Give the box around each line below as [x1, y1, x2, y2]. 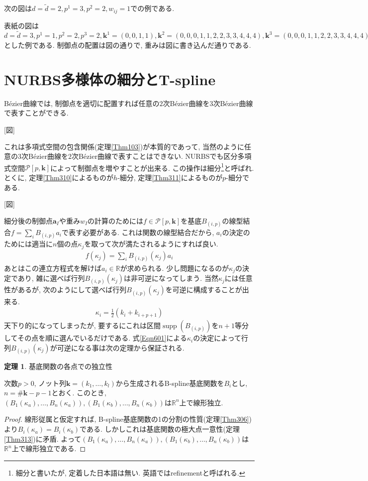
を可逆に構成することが [165, 284, 242, 295]
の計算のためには [88, 215, 144, 226]
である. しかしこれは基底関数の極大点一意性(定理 [80, 424, 240, 434]
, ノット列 [34, 377, 66, 388]
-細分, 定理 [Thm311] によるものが [117, 172, 223, 183]
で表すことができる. [4, 108, 69, 118]
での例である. [130, 3, 175, 13]
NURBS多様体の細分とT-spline [4, 69, 216, 89]
